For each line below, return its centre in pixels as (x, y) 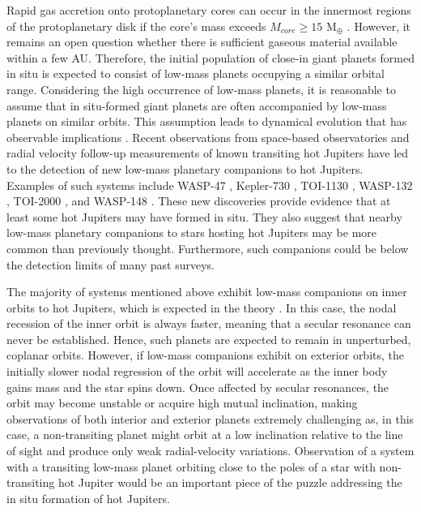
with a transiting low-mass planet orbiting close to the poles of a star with (191, 466)
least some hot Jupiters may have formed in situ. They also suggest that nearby (204, 216)
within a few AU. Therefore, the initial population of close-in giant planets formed (210, 57)
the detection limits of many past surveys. (111, 264)
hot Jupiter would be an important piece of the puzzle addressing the (230, 482)
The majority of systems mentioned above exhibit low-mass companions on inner (207, 292)
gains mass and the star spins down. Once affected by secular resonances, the (198, 387)
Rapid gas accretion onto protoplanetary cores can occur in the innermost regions (209, 10)
